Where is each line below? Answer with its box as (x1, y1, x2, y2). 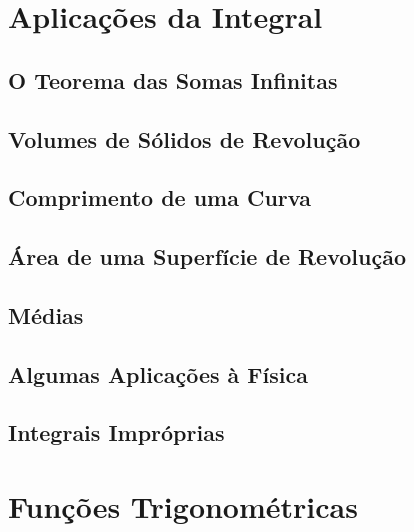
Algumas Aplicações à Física (8, 358, 308, 389)
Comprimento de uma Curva (8, 182, 311, 213)
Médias (8, 299, 84, 330)
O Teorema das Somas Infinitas (8, 64, 338, 95)
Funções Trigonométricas (8, 486, 358, 527)
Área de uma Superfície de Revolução (8, 241, 406, 272)
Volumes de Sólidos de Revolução (8, 123, 361, 154)
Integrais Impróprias (8, 417, 225, 448)
